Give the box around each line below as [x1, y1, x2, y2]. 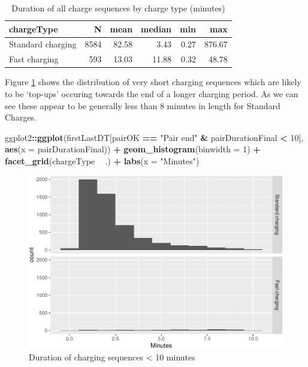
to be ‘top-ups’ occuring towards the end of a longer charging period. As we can [5, 87, 298, 100]
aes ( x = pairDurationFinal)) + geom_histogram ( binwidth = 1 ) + [5, 143, 261, 155]
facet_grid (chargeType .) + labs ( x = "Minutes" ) [5, 154, 200, 167]
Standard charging [9, 38, 77, 50]
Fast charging [9, 53, 59, 65]
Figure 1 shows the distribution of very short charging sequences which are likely [5, 76, 301, 88]
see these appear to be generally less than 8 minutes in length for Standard [5, 99, 280, 112]
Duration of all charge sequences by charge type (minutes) [11, 2, 225, 14]
